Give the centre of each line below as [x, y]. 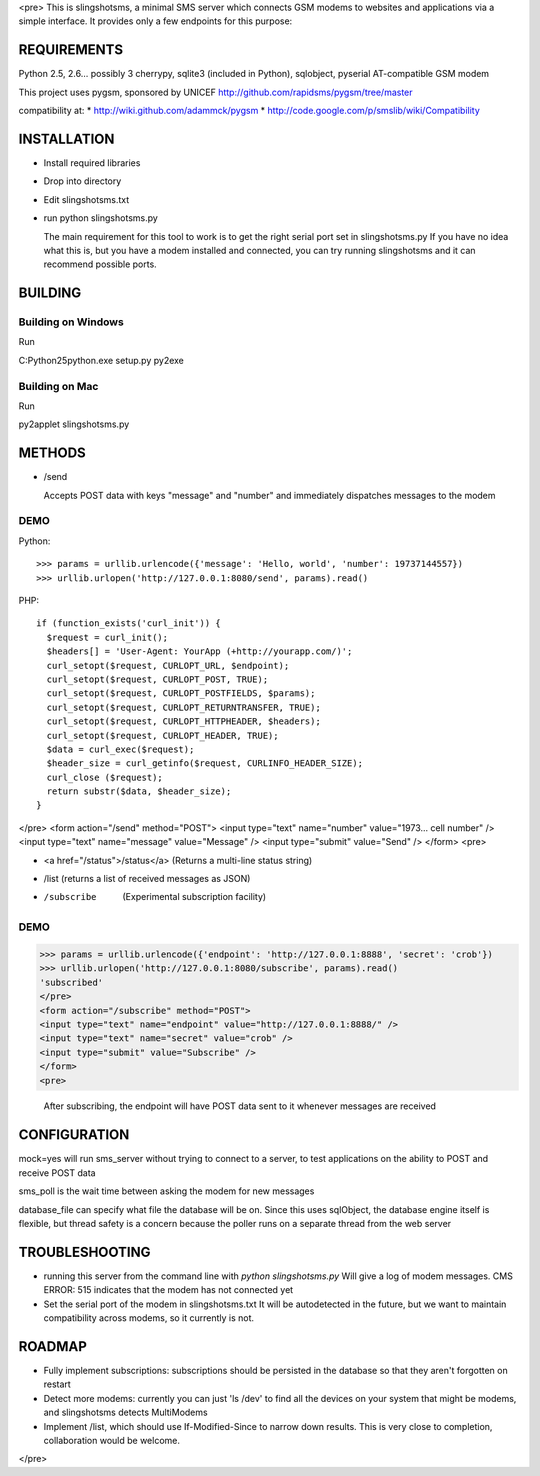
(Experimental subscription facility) [194, 897]
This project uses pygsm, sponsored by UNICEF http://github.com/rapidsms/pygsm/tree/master [216, 92]
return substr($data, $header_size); [139, 791]
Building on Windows [71, 322]
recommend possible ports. [100, 264]
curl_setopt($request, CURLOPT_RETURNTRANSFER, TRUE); [184, 707]
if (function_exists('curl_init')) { [129, 623]
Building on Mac [58, 386]
